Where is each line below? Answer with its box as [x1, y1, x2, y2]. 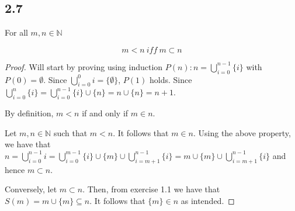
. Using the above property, [193, 126, 291, 139]
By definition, [5, 107, 54, 119]
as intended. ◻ [181, 194, 235, 206]
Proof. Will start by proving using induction [5, 60, 163, 72]
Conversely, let [5, 183, 57, 195]
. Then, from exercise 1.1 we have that [82, 183, 220, 195]
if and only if [82, 107, 129, 119]
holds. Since [149, 73, 192, 85]
